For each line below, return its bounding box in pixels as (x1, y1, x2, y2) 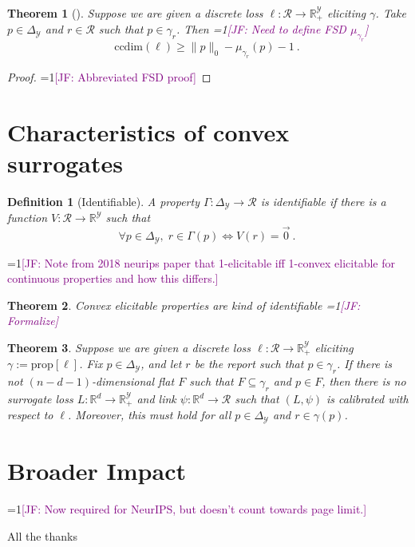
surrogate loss (7, 390, 73, 406)
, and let (140, 355, 182, 372)
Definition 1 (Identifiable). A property (7, 192, 200, 209)
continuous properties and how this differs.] (7, 270, 219, 287)
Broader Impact (7, 454, 186, 487)
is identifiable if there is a (260, 192, 386, 209)
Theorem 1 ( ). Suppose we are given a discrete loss (7, 5, 263, 21)
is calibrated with (326, 390, 409, 406)
